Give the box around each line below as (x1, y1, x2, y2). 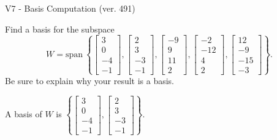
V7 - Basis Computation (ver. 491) (5, 2, 135, 14)
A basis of (5, 107, 42, 120)
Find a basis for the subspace (5, 22, 115, 35)
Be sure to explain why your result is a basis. (5, 74, 175, 87)
